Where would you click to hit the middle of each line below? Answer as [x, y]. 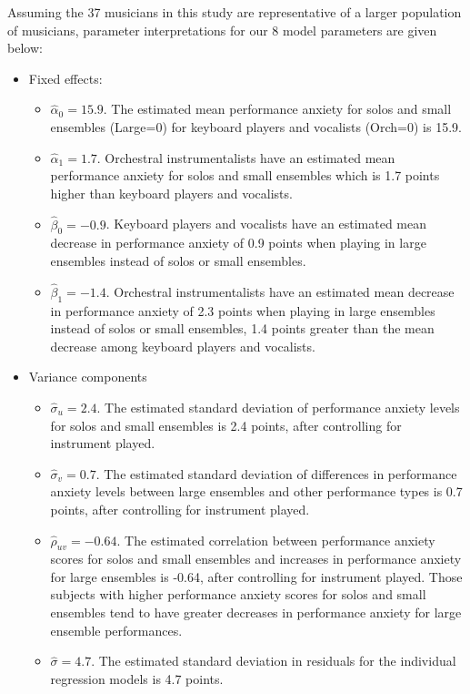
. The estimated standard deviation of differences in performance [276, 473]
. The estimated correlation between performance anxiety [276, 540]
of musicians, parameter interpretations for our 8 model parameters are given [222, 30]
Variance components [88, 377]
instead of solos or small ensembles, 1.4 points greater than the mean [242, 328]
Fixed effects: [65, 78]
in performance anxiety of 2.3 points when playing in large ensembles [243, 310]
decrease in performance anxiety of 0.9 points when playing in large [238, 243]
